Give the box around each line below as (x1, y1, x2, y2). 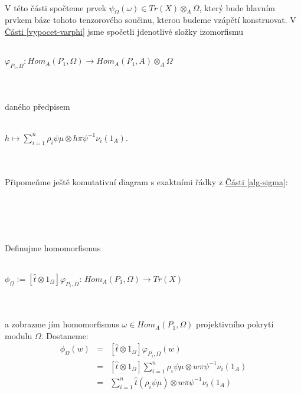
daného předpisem (5, 100, 70, 112)
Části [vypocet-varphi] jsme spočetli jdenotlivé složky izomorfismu (5, 25, 244, 37)
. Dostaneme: (41, 329, 89, 342)
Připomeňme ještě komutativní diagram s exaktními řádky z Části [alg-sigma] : (5, 175, 288, 188)
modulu (5, 329, 32, 342)
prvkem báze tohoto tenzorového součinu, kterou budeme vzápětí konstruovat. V (5, 14, 296, 26)
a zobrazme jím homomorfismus (5, 318, 119, 330)
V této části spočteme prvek (5, 1, 107, 14)
